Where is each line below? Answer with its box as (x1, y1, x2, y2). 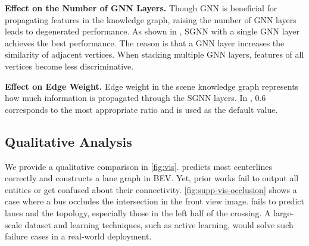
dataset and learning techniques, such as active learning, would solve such (24, 218, 294, 231)
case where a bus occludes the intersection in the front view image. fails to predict (5, 195, 304, 207)
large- (273, 206, 294, 219)
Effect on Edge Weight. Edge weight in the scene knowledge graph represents (5, 80, 299, 92)
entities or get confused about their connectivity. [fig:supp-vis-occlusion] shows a (5, 183, 297, 195)
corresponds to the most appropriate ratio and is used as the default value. (5, 103, 278, 115)
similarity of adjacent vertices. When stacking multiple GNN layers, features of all (5, 48, 304, 61)
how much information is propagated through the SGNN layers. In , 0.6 (5, 92, 266, 104)
